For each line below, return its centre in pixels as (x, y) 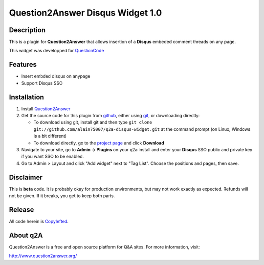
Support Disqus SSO (42, 83)
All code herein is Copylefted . (39, 221)
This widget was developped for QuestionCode (57, 51)
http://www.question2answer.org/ (43, 256)
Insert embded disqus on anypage (56, 76)
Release (22, 210)
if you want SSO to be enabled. (53, 157)
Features (23, 65)
